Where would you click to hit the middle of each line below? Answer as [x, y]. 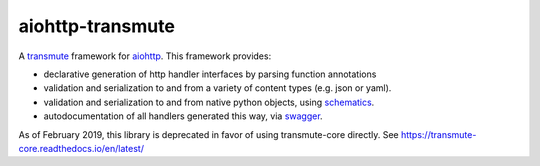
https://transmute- [438, 134]
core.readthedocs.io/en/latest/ [81, 148]
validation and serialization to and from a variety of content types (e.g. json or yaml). [217, 88]
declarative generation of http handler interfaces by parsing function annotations [210, 74]
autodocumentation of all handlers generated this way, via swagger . [183, 116]
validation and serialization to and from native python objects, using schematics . [209, 102]
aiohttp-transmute [96, 26]
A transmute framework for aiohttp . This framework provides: [145, 56]
